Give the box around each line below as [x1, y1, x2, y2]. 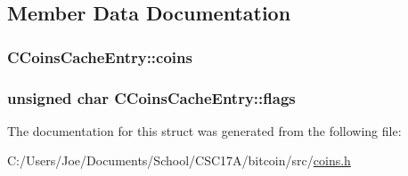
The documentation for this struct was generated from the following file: [7, 121, 402, 140]
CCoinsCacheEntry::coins [7, 45, 192, 68]
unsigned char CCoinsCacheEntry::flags [7, 86, 296, 108]
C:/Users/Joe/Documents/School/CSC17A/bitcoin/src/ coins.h [7, 151, 351, 170]
